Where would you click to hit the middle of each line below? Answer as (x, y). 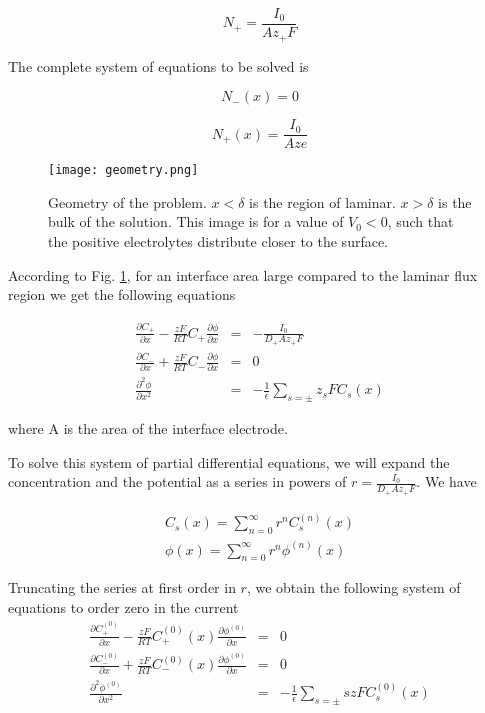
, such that (420, 221)
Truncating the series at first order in (122, 587)
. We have (446, 481)
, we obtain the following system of (353, 587)
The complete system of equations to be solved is (158, 65)
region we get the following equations (122, 294)
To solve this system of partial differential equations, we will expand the (229, 461)
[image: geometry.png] (123, 170)
